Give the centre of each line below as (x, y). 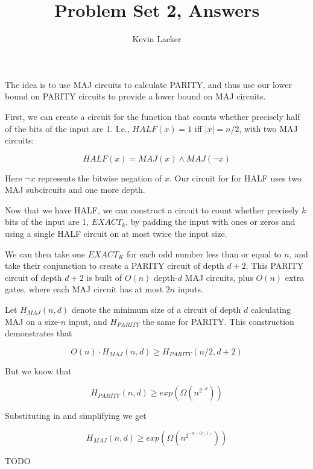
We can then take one (45, 253)
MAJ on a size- (33, 321)
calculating (271, 310)
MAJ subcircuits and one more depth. (75, 190)
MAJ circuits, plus (219, 277)
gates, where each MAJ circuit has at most (84, 289)
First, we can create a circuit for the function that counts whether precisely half (153, 116)
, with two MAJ (268, 128)
